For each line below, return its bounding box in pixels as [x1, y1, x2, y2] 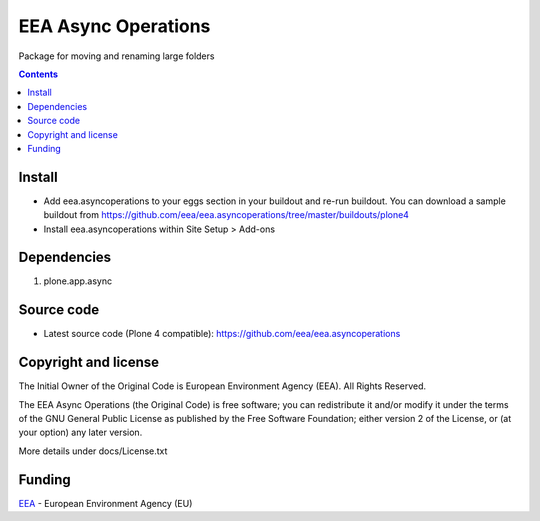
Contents [18, 68, 59, 80]
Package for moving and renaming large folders [18, 50, 215, 62]
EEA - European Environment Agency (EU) [18, 497, 193, 509]
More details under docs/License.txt [18, 445, 168, 457]
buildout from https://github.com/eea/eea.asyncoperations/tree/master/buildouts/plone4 [43, 209, 410, 221]
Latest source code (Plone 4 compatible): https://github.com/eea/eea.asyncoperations [43, 328, 401, 340]
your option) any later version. [18, 426, 143, 439]
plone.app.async [43, 275, 113, 287]
